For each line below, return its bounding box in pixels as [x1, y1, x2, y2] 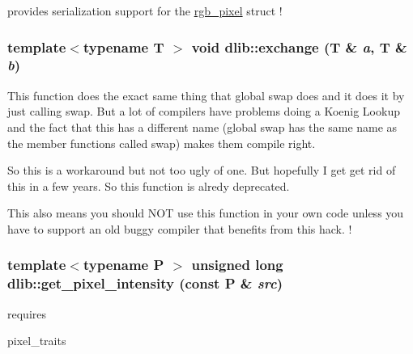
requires [7, 305, 46, 322]
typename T [83, 36, 164, 57]
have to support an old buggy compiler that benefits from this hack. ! [7, 220, 352, 237]
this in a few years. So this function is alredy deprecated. [7, 177, 290, 194]
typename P [83, 255, 164, 275]
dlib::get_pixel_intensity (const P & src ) [7, 273, 283, 293]
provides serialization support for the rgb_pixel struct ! [7, 2, 283, 19]
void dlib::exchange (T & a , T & [191, 36, 407, 57]
